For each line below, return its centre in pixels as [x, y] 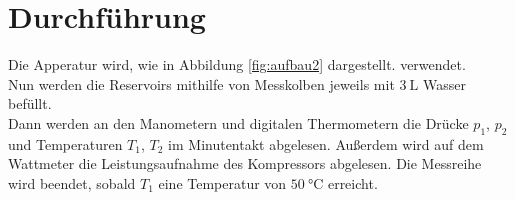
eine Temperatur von [222, 182]
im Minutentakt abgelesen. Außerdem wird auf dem [326, 143]
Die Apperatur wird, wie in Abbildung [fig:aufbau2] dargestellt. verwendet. [237, 64]
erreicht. [352, 182]
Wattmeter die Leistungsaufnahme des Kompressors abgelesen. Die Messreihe [245, 163]
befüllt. [30, 103]
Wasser [444, 83]
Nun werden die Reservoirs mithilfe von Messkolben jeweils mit [201, 83]
